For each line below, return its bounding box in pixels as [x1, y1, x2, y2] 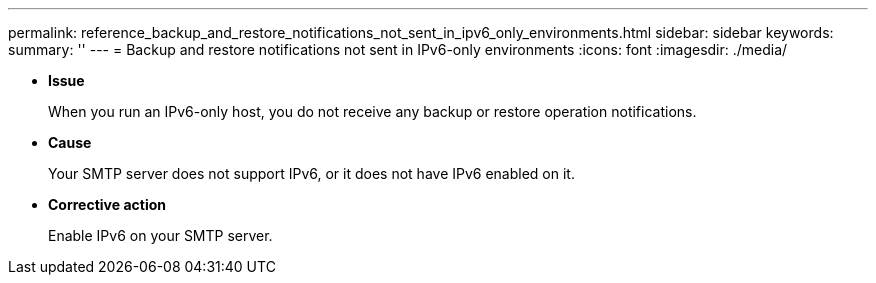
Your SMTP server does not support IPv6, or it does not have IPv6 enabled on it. [48, 165, 575, 182]
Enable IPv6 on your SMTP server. [48, 227, 273, 244]
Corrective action [48, 196, 166, 213]
